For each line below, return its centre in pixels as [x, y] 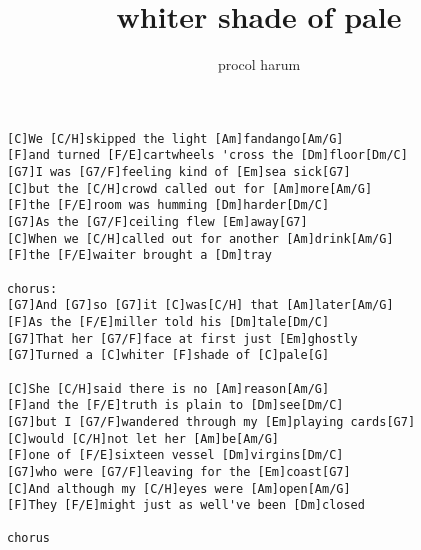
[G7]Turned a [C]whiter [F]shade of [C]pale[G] [168, 355]
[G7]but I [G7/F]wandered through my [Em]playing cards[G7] [211, 421]
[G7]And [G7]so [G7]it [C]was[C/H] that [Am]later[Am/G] [200, 305]
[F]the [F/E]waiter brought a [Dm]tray [139, 255]
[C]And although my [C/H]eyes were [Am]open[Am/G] [179, 488]
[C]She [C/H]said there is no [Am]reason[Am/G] [168, 388]
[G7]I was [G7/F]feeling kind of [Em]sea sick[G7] [179, 172]
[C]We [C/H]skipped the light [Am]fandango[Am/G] [175, 138]
